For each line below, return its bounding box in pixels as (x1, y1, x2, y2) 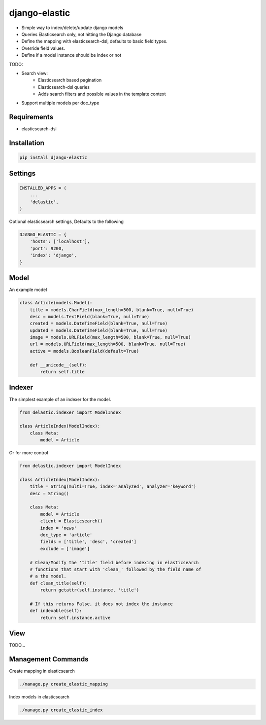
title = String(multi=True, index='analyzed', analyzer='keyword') (30, 484, 197, 489)
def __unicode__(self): (30, 362, 87, 367)
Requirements (9, 113, 54, 121)
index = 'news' (40, 525, 77, 531)
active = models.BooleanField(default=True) (30, 348, 139, 354)
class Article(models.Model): (19, 300, 93, 306)
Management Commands (9, 655, 89, 663)
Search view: (21, 70, 48, 76)
